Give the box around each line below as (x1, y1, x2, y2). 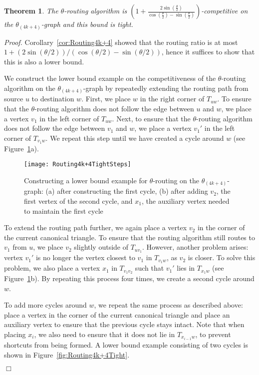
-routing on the (153, 175, 200, 185)
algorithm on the (4, 82, 55, 93)
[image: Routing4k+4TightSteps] (24, 161, 131, 168)
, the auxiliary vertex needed (141, 196, 230, 206)
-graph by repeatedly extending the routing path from (83, 82, 249, 93)
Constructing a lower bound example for (24, 175, 148, 185)
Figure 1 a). (4, 143, 39, 153)
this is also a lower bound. (4, 56, 84, 66)
